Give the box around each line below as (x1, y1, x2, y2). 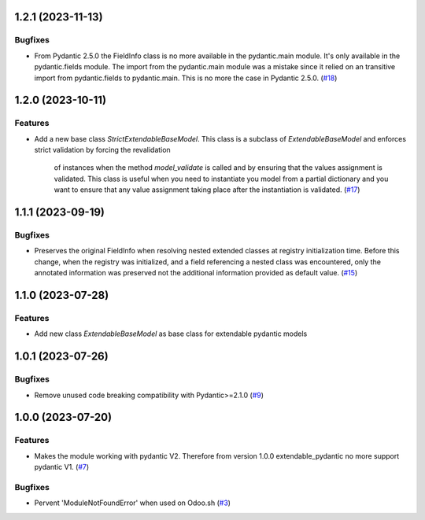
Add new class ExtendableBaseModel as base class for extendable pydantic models (34, 329, 308, 338)
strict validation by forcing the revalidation (34, 146, 171, 155)
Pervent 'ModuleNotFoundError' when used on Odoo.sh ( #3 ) (34, 498, 231, 507)
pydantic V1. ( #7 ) (34, 463, 90, 472)
